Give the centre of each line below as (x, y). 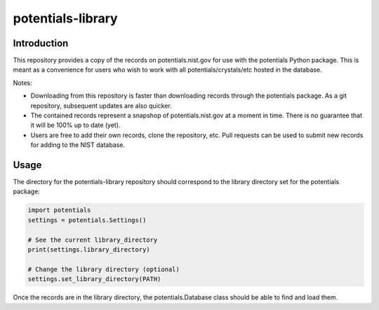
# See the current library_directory (93, 240)
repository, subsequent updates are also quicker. (101, 105)
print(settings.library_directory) (89, 250)
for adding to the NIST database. (78, 145)
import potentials (59, 210)
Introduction (41, 43)
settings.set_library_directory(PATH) (94, 279)
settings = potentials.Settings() (87, 220)
